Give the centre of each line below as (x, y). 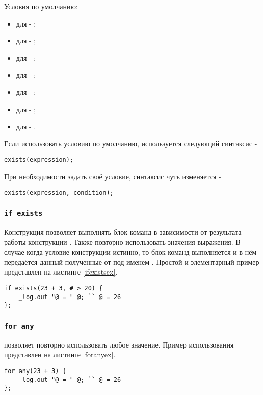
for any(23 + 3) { (35, 371)
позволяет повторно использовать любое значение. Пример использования (119, 344)
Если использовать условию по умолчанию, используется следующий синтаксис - (131, 143)
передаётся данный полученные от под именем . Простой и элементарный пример (132, 262)
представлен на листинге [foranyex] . (60, 354)
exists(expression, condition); (59, 193)
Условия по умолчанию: (41, 6)
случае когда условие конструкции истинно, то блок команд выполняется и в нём (130, 252)
